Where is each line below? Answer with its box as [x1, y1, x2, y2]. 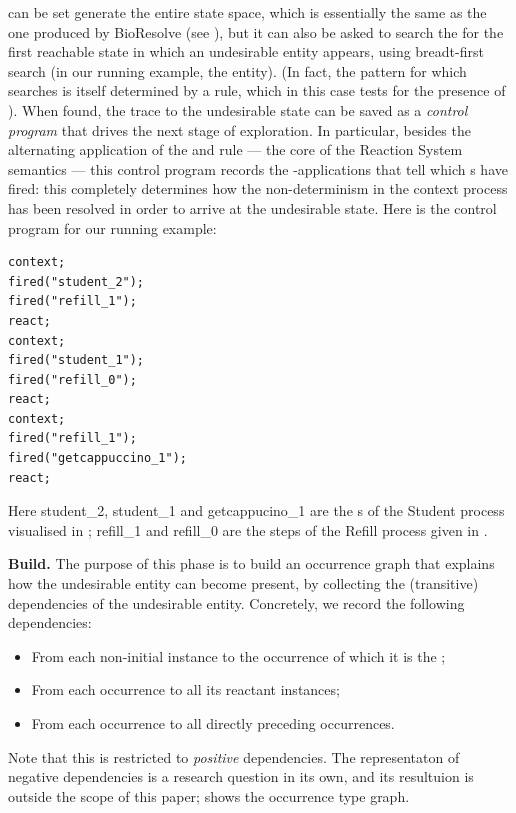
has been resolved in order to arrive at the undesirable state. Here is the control [8, 197, 497, 218]
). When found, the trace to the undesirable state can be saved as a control [8, 99, 468, 120]
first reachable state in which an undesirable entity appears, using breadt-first [8, 41, 484, 62]
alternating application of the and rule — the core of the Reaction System [8, 139, 463, 160]
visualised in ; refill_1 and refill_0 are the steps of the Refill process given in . [8, 519, 488, 540]
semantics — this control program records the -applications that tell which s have [8, 158, 508, 179]
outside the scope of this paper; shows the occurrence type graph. [8, 785, 410, 806]
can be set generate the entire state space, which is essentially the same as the [8, 2, 487, 22]
